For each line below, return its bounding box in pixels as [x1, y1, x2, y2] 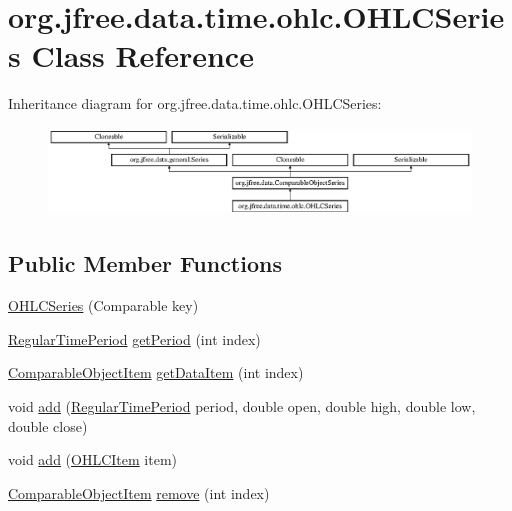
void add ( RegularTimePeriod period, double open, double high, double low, [8, 395, 476, 416]
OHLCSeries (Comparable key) [8, 295, 199, 316]
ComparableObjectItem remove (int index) [8, 482, 270, 503]
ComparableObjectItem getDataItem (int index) [8, 362, 304, 383]
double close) [8, 415, 88, 436]
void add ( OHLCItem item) [8, 449, 177, 470]
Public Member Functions [8, 248, 282, 279]
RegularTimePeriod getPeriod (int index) [8, 328, 261, 349]
